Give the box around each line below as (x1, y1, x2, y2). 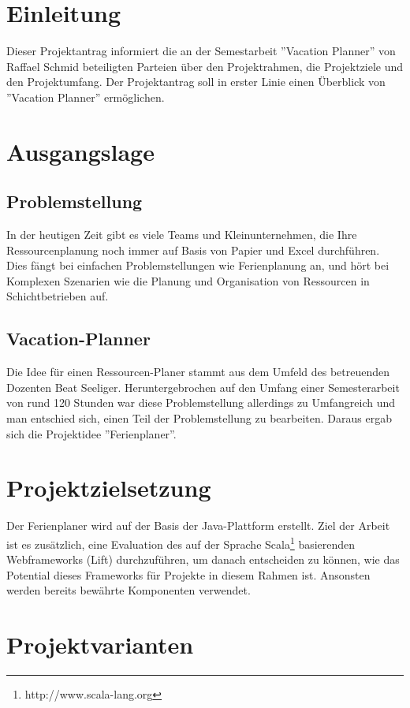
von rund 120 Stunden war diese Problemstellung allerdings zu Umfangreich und (6, 394, 396, 411)
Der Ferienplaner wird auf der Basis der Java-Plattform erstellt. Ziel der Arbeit (6, 517, 390, 534)
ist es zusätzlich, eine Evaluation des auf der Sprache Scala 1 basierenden (6, 533, 356, 552)
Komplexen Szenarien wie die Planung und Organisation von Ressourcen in (6, 272, 370, 289)
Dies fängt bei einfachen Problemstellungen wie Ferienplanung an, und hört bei (6, 257, 389, 274)
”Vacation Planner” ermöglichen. (6, 88, 165, 105)
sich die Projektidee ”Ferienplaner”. (6, 425, 177, 442)
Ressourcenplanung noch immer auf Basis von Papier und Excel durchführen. (6, 241, 380, 258)
